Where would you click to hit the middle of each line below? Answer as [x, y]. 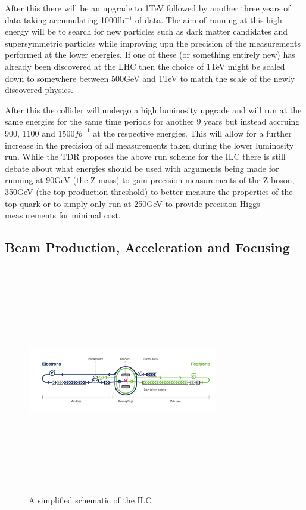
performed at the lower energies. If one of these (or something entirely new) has [150, 55]
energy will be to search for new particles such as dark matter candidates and [146, 31]
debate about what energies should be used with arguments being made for [142, 168]
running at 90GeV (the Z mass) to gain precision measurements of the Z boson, [150, 180]
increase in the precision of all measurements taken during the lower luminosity [149, 145]
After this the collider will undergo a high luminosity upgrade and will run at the [153, 109]
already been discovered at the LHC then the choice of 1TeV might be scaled [145, 66]
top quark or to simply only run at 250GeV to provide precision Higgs [132, 203]
